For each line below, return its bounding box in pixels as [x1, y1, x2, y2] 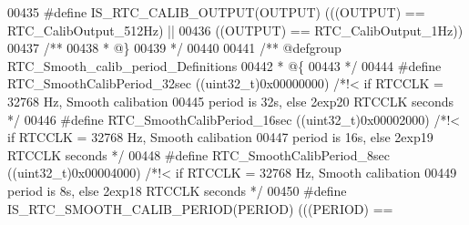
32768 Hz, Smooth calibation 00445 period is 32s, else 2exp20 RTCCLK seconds [7, 91, 454, 110]
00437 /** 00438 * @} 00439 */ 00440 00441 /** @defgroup [7, 38, 342, 57]
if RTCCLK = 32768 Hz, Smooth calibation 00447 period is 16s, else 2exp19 [7, 128, 433, 147]
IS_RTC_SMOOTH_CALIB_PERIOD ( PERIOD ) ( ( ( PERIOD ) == [7, 199, 393, 218]
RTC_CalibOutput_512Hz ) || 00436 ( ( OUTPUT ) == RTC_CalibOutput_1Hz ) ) [7, 20, 464, 39]
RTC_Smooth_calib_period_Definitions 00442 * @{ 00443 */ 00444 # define [7, 56, 442, 75]
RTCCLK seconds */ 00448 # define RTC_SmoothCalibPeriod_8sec [7, 145, 390, 164]
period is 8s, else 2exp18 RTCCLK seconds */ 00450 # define [7, 180, 347, 199]
